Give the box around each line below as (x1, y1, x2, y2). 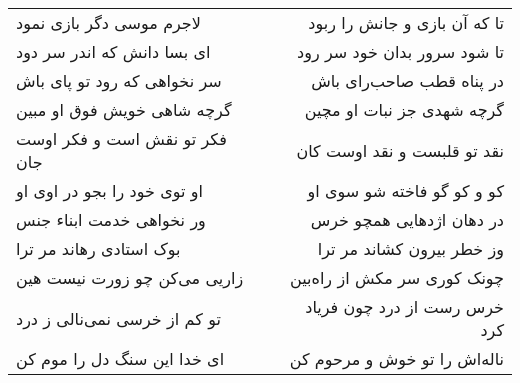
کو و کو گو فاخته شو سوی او (307, 179, 504, 202)
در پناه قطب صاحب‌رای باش (311, 69, 504, 92)
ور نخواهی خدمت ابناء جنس (16, 208, 206, 231)
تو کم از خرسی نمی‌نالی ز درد (16, 306, 221, 330)
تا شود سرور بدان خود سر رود (297, 40, 504, 63)
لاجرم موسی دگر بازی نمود (16, 11, 201, 34)
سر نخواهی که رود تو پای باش (16, 69, 222, 92)
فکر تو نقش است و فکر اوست (16, 127, 227, 150)
